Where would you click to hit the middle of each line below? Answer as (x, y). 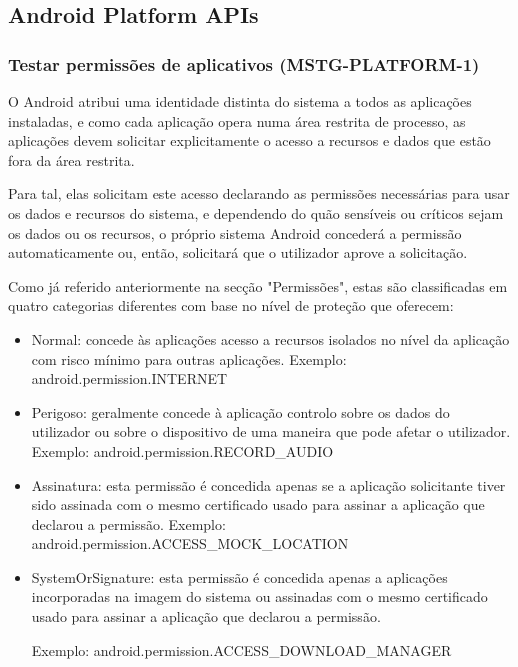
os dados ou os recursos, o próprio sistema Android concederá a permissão (235, 232)
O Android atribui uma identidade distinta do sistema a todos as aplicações (240, 101)
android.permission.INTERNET (129, 378)
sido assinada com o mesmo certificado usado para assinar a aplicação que (258, 504)
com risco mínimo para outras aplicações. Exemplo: (189, 358)
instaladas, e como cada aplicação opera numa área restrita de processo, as (237, 120)
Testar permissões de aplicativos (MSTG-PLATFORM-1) (244, 63)
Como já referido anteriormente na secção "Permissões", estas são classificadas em (258, 285)
